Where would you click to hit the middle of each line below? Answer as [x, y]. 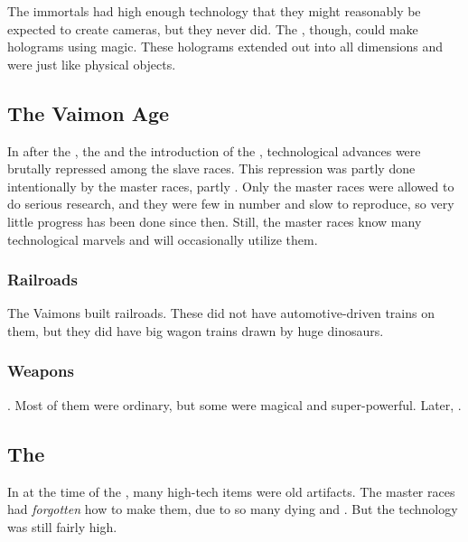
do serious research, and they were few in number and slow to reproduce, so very [231, 204]
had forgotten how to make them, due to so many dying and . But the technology [233, 509]
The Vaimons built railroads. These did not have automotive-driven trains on [221, 313]
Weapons [41, 371]
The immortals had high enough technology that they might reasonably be [214, 11]
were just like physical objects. [92, 64]
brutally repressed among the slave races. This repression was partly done [211, 168]
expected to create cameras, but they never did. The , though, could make [213, 28]
